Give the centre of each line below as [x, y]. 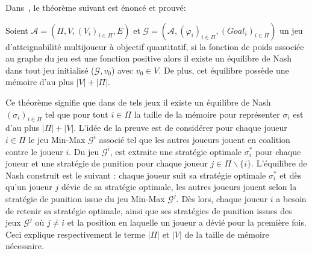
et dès [291, 175]
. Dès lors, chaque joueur [222, 198]
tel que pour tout [76, 114]
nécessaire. [25, 246]
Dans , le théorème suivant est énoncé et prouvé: [96, 7]
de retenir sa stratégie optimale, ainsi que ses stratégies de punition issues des [149, 210]
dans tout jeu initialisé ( [50, 70]
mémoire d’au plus [39, 82]
